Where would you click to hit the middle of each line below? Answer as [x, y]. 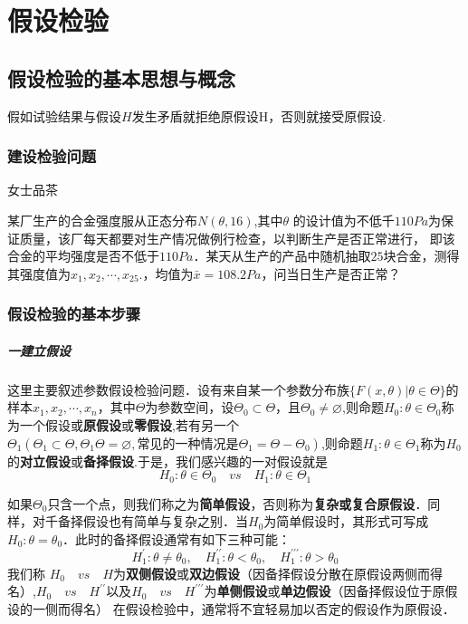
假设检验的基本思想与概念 [121, 77]
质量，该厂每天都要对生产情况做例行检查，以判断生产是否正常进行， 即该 [237, 238]
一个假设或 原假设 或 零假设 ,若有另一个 [129, 424]
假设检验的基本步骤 [74, 314]
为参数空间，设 [190, 407]
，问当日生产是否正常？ [331, 273]
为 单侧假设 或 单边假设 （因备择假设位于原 [325, 591]
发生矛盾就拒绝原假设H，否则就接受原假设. [259, 115]
